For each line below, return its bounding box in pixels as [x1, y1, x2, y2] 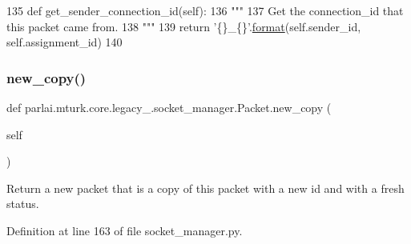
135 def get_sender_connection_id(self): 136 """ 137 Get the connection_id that [6, 2, 404, 18]
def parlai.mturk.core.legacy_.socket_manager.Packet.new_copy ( [6, 99, 332, 115]
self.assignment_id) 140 [6, 34, 123, 50]
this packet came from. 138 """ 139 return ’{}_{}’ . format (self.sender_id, [6, 18, 361, 34]
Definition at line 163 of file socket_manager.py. [6, 222, 243, 238]
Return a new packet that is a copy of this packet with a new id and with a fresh [6, 179, 405, 196]
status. [6, 195, 39, 212]
